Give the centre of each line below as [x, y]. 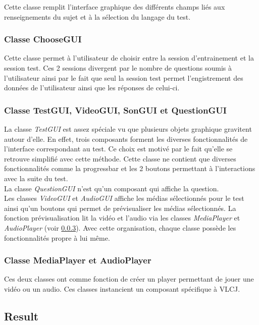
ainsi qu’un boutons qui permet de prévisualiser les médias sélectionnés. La [120, 208]
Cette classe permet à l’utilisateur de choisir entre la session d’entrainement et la [129, 58]
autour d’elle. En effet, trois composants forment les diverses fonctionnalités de [126, 139]
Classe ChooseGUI [43, 39]
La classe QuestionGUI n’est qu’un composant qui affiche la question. [112, 188]
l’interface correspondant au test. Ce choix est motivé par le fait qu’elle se [118, 149]
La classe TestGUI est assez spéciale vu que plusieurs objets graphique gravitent [128, 129]
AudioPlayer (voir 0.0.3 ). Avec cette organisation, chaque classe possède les [120, 227]
